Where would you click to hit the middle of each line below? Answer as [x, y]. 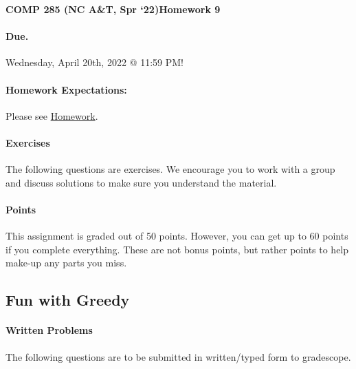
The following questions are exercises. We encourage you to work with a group [170, 169]
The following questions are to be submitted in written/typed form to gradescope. [178, 356]
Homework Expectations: [66, 89]
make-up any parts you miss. [66, 263]
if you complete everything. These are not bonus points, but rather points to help [177, 249]
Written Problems [49, 330]
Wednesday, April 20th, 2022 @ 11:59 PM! [94, 62]
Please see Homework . [52, 115]
